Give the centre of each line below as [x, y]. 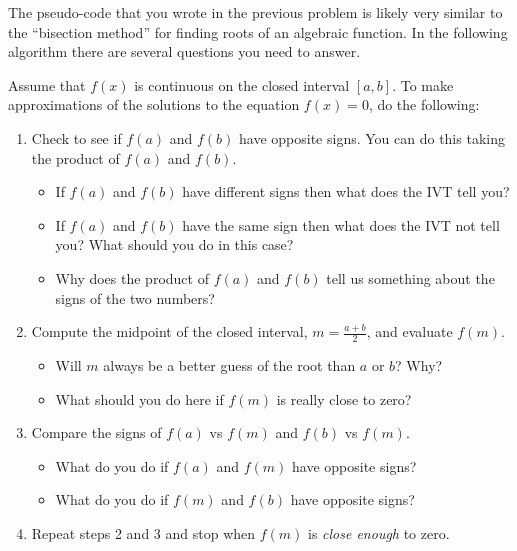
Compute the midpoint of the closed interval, [169, 331]
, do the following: [424, 104]
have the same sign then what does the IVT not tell [341, 224]
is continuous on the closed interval [242, 84]
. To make [423, 84]
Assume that [47, 84]
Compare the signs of [96, 432]
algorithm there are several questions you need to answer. [184, 51]
